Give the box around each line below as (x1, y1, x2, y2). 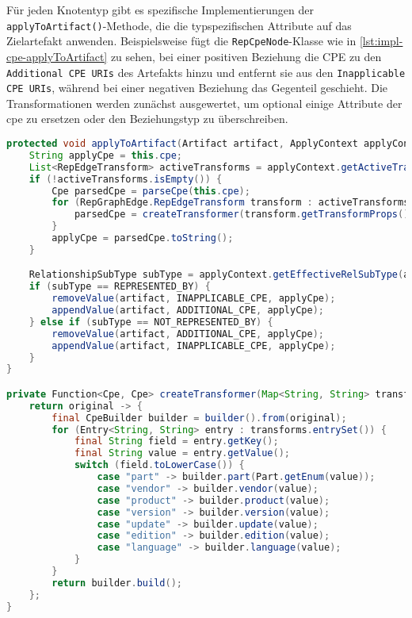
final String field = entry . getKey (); (74, 436, 279, 447)
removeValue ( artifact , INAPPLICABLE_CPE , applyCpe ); (51, 293, 336, 305)
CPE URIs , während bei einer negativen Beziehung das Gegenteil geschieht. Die (6, 79, 388, 96)
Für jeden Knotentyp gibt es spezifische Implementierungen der (6, 2, 314, 17)
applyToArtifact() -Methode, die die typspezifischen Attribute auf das (6, 17, 352, 33)
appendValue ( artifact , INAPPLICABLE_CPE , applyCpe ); (51, 340, 336, 351)
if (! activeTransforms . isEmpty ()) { (29, 173, 223, 185)
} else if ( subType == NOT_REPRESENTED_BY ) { (29, 316, 273, 328)
